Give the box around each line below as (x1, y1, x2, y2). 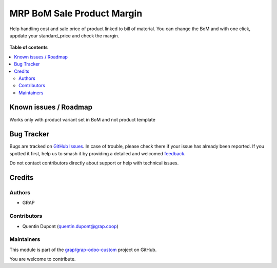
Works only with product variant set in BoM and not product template (9, 116, 156, 122)
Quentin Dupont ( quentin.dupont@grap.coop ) (22, 223, 119, 229)
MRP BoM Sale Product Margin (9, 8, 143, 19)
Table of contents (9, 44, 48, 51)
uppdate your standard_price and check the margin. (9, 32, 120, 38)
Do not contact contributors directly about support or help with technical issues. (9, 160, 179, 166)
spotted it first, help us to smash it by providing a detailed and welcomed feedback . (9, 150, 186, 156)
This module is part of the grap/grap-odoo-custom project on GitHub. (9, 246, 157, 253)
